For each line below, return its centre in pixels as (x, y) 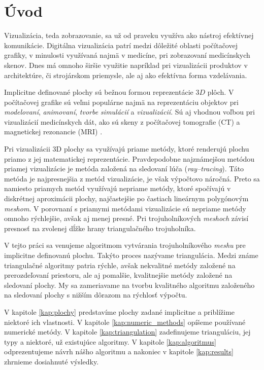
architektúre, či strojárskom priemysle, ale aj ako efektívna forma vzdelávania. (126, 75)
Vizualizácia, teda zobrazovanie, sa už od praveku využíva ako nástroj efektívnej (129, 35)
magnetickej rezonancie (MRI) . (53, 132)
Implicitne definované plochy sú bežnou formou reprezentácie (99, 92)
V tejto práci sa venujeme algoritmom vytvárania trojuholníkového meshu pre (125, 245)
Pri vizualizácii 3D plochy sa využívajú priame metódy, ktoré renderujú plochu (127, 149)
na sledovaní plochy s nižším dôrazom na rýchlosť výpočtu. (96, 295)
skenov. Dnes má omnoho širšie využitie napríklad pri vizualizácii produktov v (126, 65)
